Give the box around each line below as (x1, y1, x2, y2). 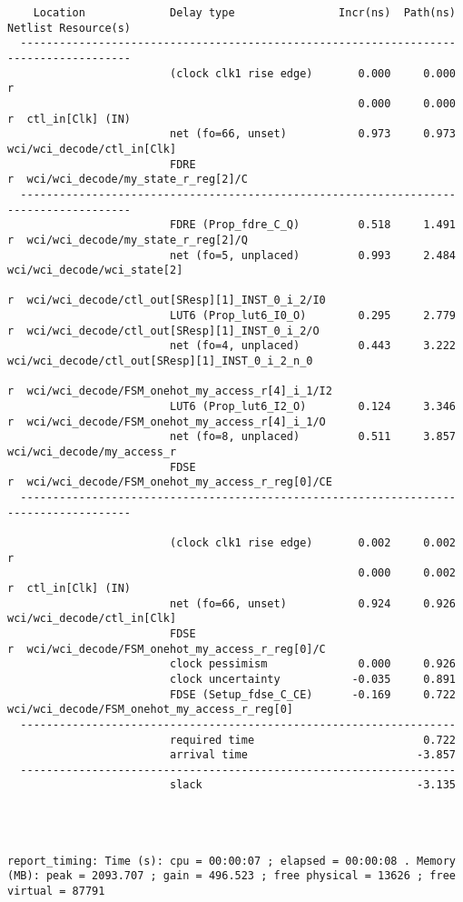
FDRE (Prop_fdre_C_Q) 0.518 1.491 (169, 218, 456, 232)
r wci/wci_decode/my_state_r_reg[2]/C (7, 173, 248, 186)
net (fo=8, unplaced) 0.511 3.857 (169, 430, 456, 444)
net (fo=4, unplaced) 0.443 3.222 (169, 339, 456, 353)
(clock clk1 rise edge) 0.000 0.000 (169, 66, 456, 80)
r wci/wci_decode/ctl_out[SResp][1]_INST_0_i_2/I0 (7, 294, 326, 307)
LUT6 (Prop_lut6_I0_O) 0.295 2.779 (169, 309, 456, 323)
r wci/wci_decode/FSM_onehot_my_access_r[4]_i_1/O (7, 415, 326, 428)
